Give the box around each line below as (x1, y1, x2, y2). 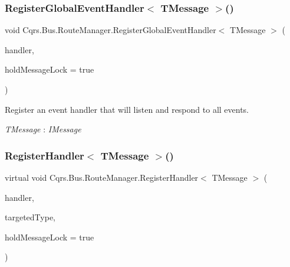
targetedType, (5, 211, 55, 223)
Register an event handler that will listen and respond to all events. (5, 103, 249, 115)
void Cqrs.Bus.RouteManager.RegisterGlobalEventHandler (5, 24, 216, 36)
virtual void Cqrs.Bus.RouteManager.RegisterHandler (5, 171, 199, 183)
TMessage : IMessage (5, 123, 81, 135)
